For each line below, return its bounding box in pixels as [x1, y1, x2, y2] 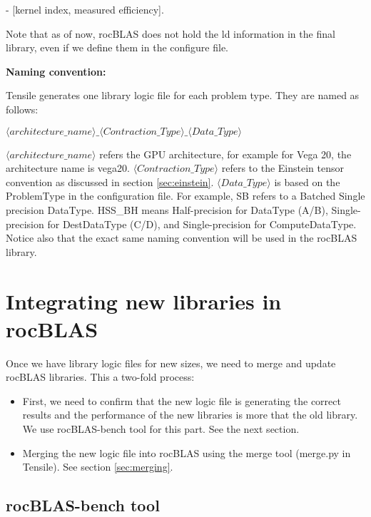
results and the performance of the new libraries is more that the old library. [22, 407, 358, 422]
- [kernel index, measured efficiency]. [6, 2, 164, 16]
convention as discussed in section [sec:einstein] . [6, 174, 214, 189]
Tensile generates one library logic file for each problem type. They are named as [6, 88, 360, 103]
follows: [6, 101, 39, 116]
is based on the [274, 174, 340, 189]
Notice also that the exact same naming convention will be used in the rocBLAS [6, 230, 357, 245]
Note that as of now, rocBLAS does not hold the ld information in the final [6, 26, 335, 41]
